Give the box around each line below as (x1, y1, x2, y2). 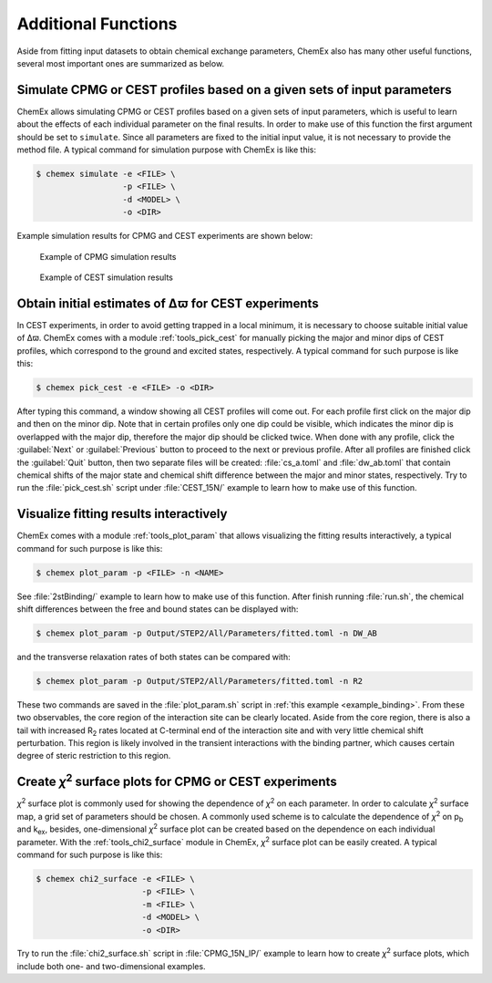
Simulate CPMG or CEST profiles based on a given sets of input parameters (16, 82, 453, 98)
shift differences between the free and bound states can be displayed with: (16, 603, 299, 615)
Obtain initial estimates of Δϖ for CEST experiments (16, 295, 319, 311)
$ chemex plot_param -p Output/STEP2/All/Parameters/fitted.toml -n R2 (36, 676, 364, 686)
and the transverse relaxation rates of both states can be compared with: (16, 651, 291, 662)
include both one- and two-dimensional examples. (16, 960, 206, 971)
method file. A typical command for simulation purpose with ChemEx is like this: (16, 144, 316, 155)
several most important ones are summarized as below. (16, 57, 225, 68)
